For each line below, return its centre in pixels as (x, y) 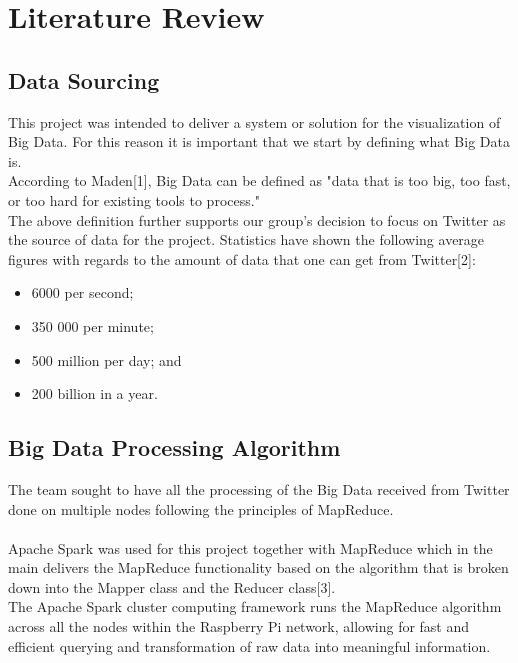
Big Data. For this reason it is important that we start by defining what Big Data (259, 141)
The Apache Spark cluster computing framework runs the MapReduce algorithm (255, 606)
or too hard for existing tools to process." (134, 199)
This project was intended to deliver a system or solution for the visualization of (254, 121)
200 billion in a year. (94, 393)
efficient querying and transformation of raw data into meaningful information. (249, 645)
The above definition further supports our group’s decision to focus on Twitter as (257, 219)
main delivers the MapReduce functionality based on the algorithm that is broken (258, 567)
